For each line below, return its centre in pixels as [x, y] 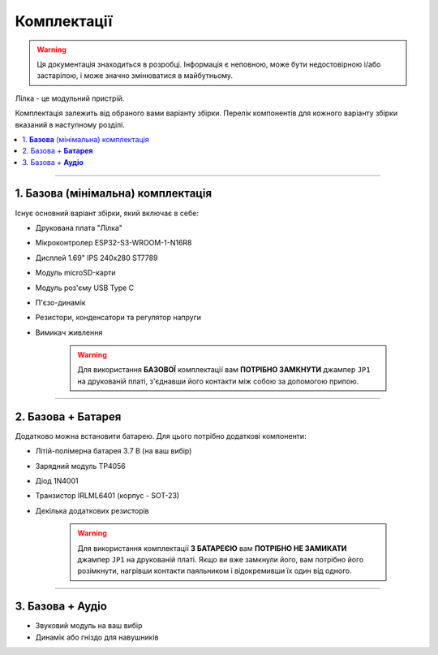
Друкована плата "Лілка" [79, 228]
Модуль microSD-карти [76, 273]
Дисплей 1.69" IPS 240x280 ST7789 [97, 258]
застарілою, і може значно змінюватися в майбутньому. [135, 76]
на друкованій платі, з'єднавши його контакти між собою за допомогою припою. [218, 381]
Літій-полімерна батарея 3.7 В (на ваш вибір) [114, 451]
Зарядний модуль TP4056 [80, 466]
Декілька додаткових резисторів [92, 510]
